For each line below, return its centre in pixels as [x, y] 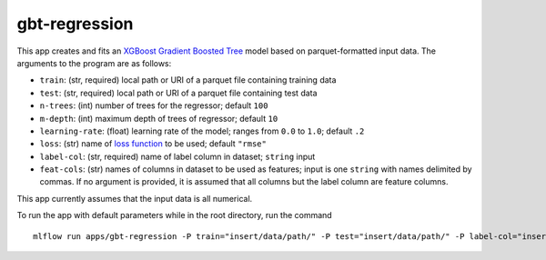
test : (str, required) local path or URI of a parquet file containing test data [178, 93]
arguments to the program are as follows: [94, 63]
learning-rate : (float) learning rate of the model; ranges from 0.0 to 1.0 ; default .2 [202, 131]
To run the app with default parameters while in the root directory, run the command [174, 215]
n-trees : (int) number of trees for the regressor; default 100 [154, 105]
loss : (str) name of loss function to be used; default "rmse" [153, 144]
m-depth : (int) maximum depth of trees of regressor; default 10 [159, 118]
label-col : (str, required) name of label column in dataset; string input [177, 156]
